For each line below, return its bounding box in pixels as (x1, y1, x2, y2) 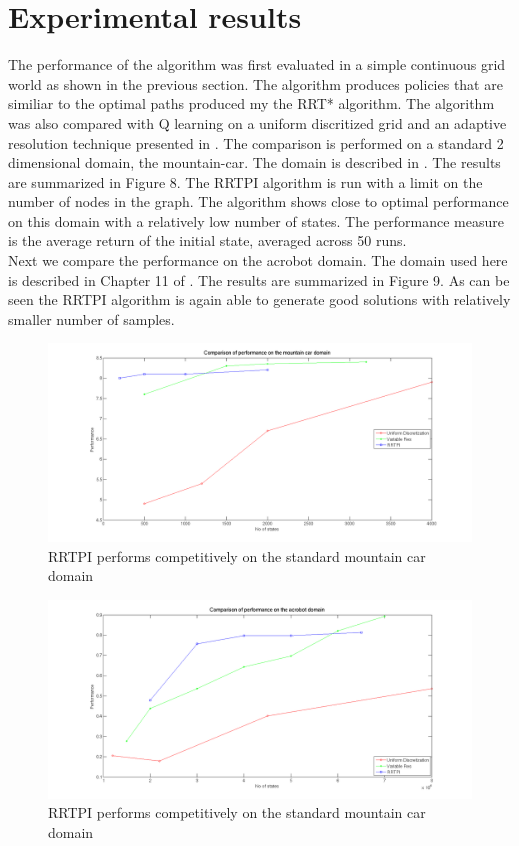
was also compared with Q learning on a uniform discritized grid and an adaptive (8, 112, 507, 133)
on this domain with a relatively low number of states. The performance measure (8, 210, 504, 231)
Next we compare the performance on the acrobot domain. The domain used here (8, 250, 508, 271)
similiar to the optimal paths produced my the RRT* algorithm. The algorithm (8, 93, 495, 114)
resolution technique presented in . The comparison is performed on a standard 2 (8, 132, 504, 153)
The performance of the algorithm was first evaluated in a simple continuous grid (8, 54, 506, 75)
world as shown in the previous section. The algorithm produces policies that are (8, 73, 503, 94)
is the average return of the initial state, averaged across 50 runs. (8, 230, 407, 251)
